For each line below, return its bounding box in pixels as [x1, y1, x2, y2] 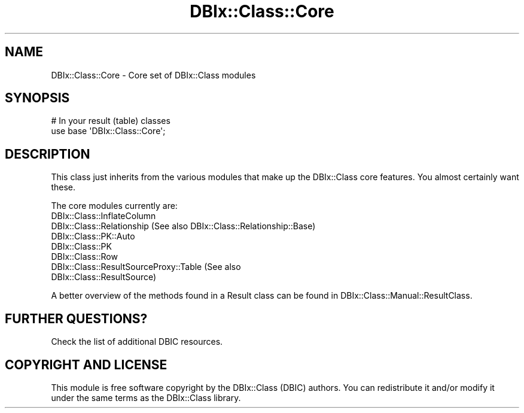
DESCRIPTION [5, 146, 90, 162]
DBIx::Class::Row [51, 251, 118, 262]
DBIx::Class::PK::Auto [51, 231, 135, 242]
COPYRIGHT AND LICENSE [5, 357, 167, 372]
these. [51, 182, 75, 193]
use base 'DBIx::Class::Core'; [51, 126, 166, 136]
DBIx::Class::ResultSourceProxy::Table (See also [51, 262, 241, 272]
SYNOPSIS [5, 90, 70, 106]
